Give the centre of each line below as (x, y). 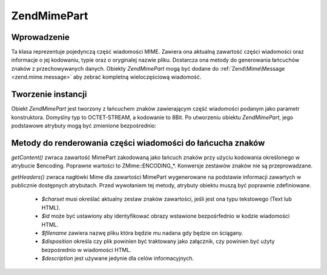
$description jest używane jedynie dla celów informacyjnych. (118, 258)
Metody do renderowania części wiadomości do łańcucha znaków (138, 143)
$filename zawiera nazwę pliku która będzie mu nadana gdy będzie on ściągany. (142, 233)
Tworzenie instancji (49, 95)
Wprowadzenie (40, 37)
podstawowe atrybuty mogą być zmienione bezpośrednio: (84, 125)
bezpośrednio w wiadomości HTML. (86, 250)
